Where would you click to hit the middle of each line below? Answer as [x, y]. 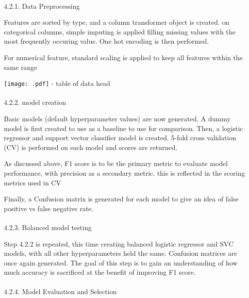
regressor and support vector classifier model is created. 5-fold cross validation [120, 138]
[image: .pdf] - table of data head [57, 83]
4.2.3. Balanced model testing [48, 227]
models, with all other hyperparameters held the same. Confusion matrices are [121, 253]
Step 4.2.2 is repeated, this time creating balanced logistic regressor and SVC [119, 243]
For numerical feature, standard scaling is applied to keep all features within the [123, 57]
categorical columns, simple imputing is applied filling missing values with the [120, 31]
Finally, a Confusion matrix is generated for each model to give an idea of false [121, 199]
